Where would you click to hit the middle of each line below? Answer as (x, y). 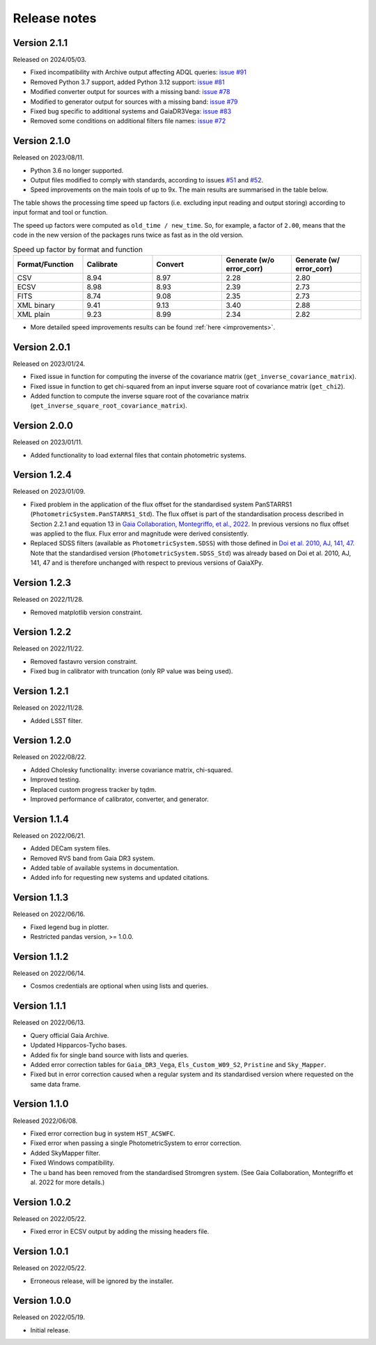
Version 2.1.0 (42, 141)
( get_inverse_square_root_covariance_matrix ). (109, 406)
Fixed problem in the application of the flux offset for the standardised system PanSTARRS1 (161, 504)
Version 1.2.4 (42, 475)
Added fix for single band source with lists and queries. (110, 1055)
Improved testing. (55, 779)
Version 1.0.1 (41, 1251)
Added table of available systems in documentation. (105, 868)
